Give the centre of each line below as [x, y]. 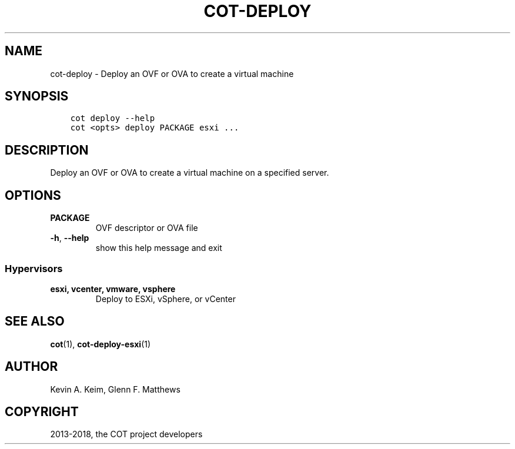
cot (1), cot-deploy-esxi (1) [101, 344]
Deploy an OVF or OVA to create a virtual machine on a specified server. [190, 173]
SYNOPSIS [37, 96]
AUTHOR [31, 367]
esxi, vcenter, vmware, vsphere [113, 289]
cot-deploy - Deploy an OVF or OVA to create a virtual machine [172, 73]
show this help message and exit [159, 248]
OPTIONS [33, 195]
